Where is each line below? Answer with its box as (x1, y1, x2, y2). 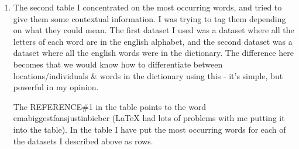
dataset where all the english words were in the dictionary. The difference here (13, 47, 294, 59)
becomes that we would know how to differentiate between (13, 58, 223, 70)
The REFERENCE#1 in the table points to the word (13, 100, 207, 112)
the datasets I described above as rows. (13, 134, 153, 147)
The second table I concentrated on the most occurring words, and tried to (13, 1, 282, 13)
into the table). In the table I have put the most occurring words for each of (13, 123, 286, 135)
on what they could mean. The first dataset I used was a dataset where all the (13, 24, 294, 36)
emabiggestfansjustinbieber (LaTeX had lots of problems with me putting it (13, 112, 285, 124)
